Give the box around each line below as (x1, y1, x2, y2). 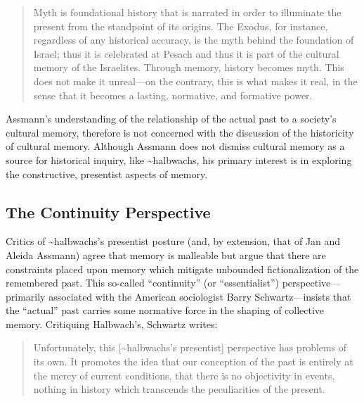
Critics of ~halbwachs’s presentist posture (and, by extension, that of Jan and (6, 234, 341, 249)
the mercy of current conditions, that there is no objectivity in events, (33, 368, 335, 382)
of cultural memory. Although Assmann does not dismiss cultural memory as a (6, 139, 345, 153)
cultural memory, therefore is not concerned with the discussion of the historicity (6, 125, 354, 139)
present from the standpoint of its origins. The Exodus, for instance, (33, 18, 328, 33)
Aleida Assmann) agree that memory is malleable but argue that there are (6, 247, 326, 262)
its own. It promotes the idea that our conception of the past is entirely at (33, 354, 353, 369)
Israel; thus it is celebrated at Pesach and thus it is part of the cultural (33, 46, 339, 61)
